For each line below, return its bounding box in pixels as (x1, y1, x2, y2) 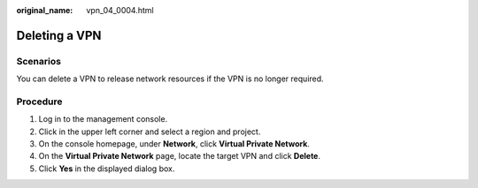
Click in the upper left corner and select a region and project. (38, 126, 261, 137)
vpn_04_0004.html (86, 5, 154, 15)
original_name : (16, 5, 73, 15)
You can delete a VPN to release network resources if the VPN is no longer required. (16, 73, 324, 84)
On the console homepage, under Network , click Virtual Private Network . (38, 139, 310, 149)
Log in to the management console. (38, 114, 168, 124)
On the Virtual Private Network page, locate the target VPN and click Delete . (38, 151, 321, 162)
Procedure (16, 95, 63, 108)
